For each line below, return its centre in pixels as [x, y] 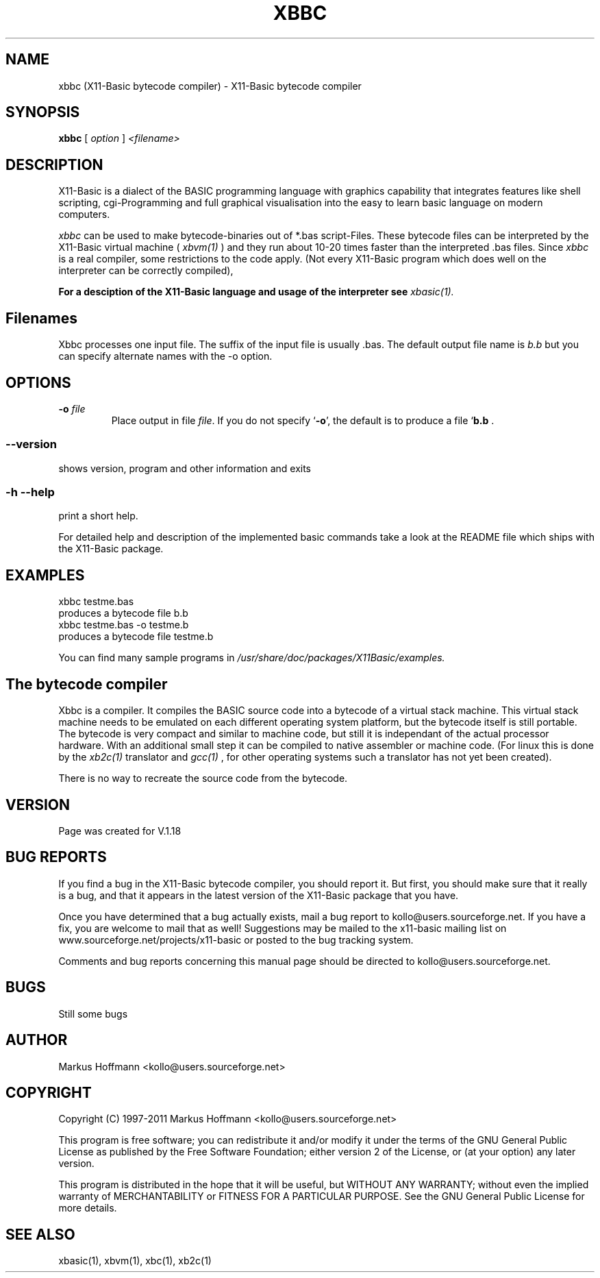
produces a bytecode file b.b [123, 613]
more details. [88, 1208]
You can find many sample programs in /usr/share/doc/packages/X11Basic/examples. [252, 658]
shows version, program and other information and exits [185, 468]
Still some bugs [93, 1013]
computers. [84, 214]
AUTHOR [37, 1040]
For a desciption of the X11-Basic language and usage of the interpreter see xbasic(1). [256, 292]
